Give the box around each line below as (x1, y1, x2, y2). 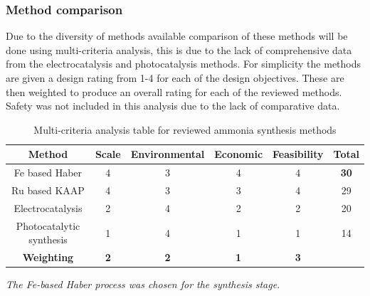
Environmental (130, 147, 205, 162)
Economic (214, 147, 263, 162)
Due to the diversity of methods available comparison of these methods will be (6, 28, 348, 43)
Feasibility (273, 147, 324, 162)
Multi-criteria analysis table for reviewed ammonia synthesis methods (33, 122, 337, 137)
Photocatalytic (16, 218, 80, 233)
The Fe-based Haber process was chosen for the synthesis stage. (6, 277, 280, 292)
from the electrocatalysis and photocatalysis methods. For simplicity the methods (6, 56, 361, 71)
